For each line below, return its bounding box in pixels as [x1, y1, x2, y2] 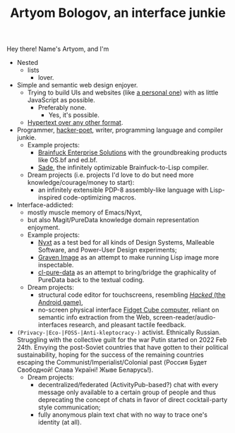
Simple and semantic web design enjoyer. [16, 81, 138, 90]
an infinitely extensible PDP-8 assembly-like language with [37, 185, 209, 195]
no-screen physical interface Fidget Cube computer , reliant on [37, 305, 219, 315]
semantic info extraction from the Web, [37, 313, 152, 322]
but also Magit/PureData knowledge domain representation [27, 216, 199, 224]
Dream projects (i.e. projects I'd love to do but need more [27, 171, 194, 179]
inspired [37, 193, 62, 202]
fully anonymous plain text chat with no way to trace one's [37, 410, 207, 419]
